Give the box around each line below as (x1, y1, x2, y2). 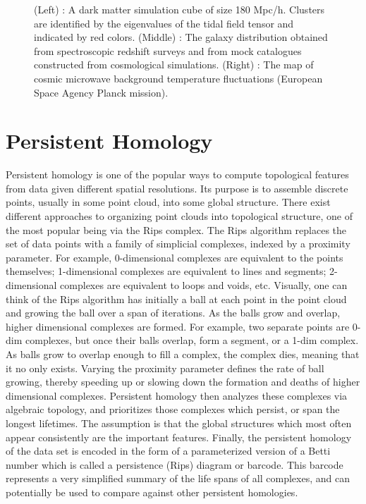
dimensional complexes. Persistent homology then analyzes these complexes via (6, 388, 348, 402)
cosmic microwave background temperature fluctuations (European (34, 70, 323, 85)
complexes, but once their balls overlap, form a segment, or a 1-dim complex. (25, 333, 359, 348)
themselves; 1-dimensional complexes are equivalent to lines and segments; (6, 264, 327, 278)
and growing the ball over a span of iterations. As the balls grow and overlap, (6, 305, 341, 320)
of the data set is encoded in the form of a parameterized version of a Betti (6, 443, 331, 458)
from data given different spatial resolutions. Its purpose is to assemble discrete (6, 180, 348, 195)
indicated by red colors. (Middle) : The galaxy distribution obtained (34, 30, 328, 44)
